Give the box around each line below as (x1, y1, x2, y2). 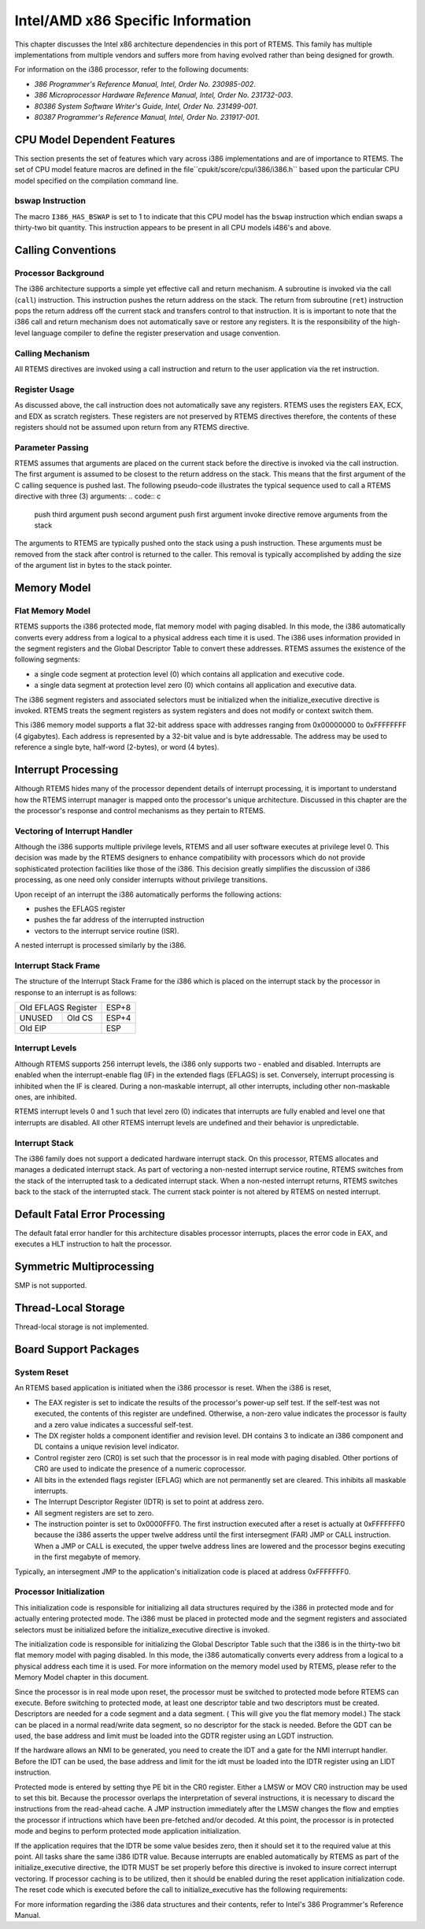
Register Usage (14, 383, 75, 394)
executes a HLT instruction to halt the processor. (14, 1239, 172, 1249)
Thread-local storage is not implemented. (14, 1322, 150, 1332)
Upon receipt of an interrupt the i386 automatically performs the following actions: (14, 890, 283, 899)
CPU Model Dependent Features (14, 132, 176, 146)
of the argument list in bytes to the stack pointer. (14, 561, 172, 570)
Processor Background (14, 267, 105, 278)
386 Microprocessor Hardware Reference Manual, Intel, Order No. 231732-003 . (34, 91, 294, 100)
